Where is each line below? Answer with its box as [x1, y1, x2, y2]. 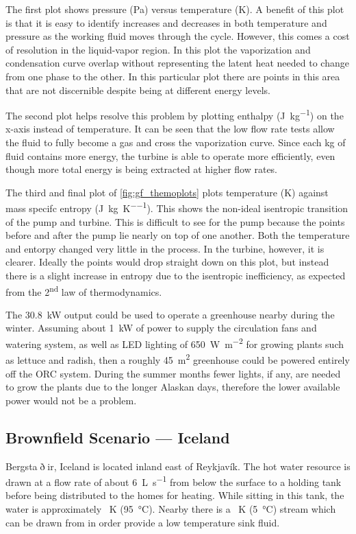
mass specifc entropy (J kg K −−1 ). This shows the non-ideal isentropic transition [5, 199, 348, 216]
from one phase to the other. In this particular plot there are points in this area [5, 69, 340, 83]
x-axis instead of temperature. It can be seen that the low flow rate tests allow [5, 121, 335, 136]
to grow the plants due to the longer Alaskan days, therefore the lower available [5, 380, 340, 394]
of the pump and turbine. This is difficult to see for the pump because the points [5, 214, 345, 229]
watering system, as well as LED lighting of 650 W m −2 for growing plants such [5, 335, 344, 351]
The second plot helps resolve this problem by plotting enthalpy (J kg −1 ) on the [5, 106, 344, 122]
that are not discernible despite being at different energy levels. [5, 82, 270, 97]
